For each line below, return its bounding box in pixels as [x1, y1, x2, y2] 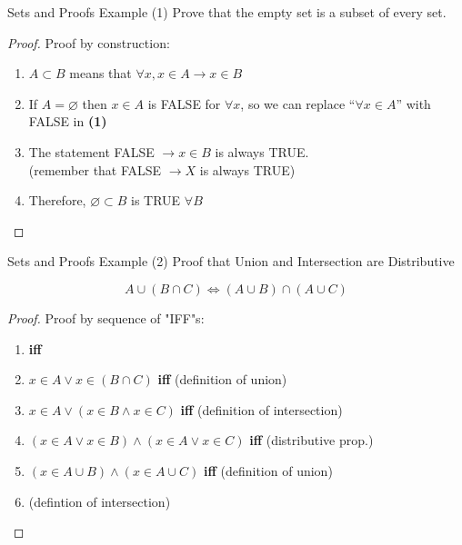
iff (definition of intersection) [180, 400, 343, 419]
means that [69, 64, 132, 83]
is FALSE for [147, 94, 221, 113]
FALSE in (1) [28, 112, 107, 131]
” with [396, 94, 431, 113]
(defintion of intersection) [28, 491, 171, 510]
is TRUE [131, 191, 181, 210]
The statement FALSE [28, 142, 155, 161]
